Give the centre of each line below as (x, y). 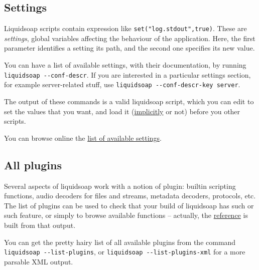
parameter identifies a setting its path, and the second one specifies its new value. (129, 48)
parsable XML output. (39, 261)
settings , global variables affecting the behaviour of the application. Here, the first (130, 38)
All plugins (33, 165)
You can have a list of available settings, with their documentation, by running (125, 65)
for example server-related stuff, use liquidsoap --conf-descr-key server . (122, 84)
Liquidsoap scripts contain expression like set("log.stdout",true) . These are (125, 28)
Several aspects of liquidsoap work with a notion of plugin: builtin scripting (120, 186)
